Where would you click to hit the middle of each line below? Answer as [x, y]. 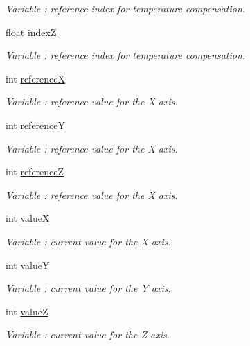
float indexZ [31, 32]
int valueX [28, 218]
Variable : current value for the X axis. [88, 241]
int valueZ [27, 311]
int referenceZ [35, 172]
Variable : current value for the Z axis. [88, 335]
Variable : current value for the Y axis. [88, 288]
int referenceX [36, 78]
